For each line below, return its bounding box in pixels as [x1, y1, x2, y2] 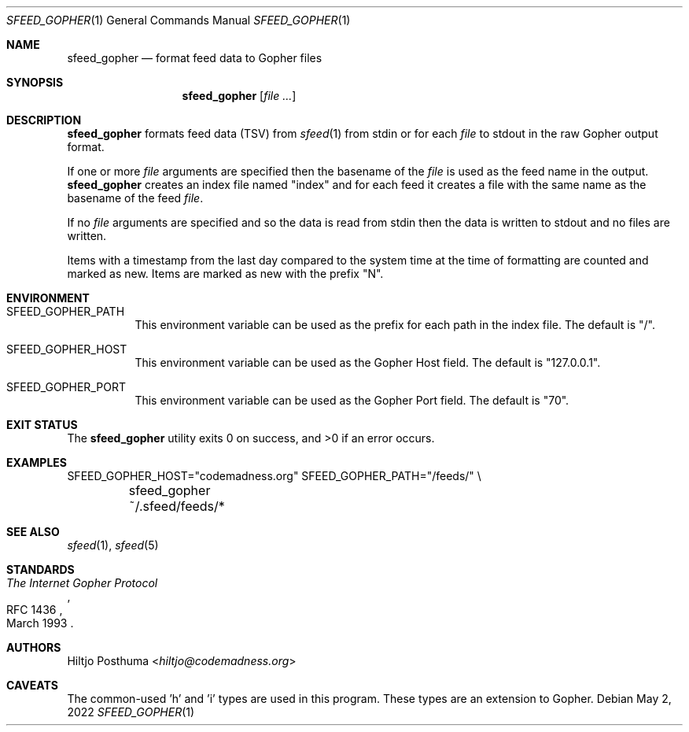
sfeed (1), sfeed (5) [67, 538, 159, 552]
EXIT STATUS [6, 418, 78, 431]
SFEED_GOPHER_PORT [6, 380, 126, 394]
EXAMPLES [6, 456, 67, 469]
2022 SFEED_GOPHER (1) [67, 705, 195, 719]
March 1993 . [6, 616, 74, 630]
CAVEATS [6, 678, 58, 692]
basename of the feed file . [67, 191, 204, 205]
